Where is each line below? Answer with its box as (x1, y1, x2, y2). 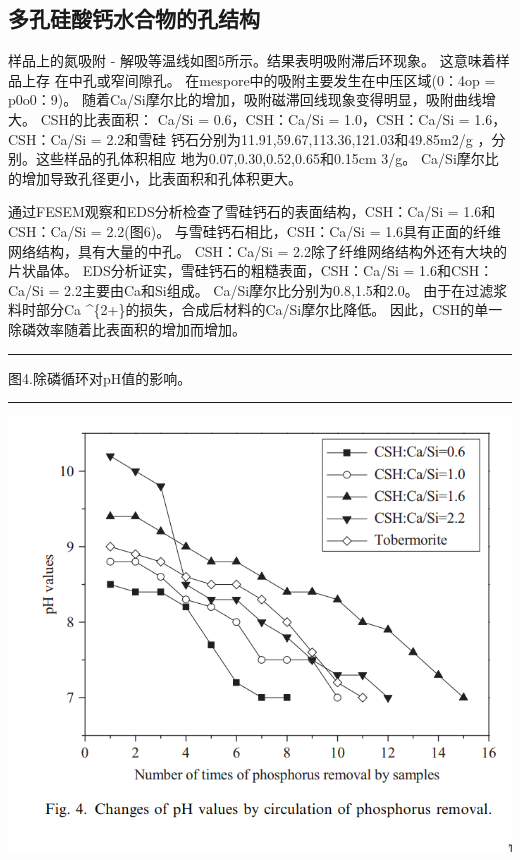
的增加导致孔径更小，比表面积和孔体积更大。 (8, 167, 302, 188)
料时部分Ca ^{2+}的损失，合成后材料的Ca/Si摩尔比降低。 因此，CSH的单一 (8, 299, 503, 320)
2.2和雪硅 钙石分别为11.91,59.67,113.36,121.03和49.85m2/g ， (106, 128, 492, 149)
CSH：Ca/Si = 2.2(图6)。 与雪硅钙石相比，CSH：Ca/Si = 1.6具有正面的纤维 (8, 220, 502, 241)
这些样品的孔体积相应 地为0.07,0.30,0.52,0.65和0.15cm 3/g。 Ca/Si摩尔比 (35, 148, 499, 169)
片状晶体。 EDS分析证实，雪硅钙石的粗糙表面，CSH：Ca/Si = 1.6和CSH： (8, 260, 494, 281)
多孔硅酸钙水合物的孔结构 (8, 3, 260, 34)
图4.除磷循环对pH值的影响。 (8, 367, 192, 388)
